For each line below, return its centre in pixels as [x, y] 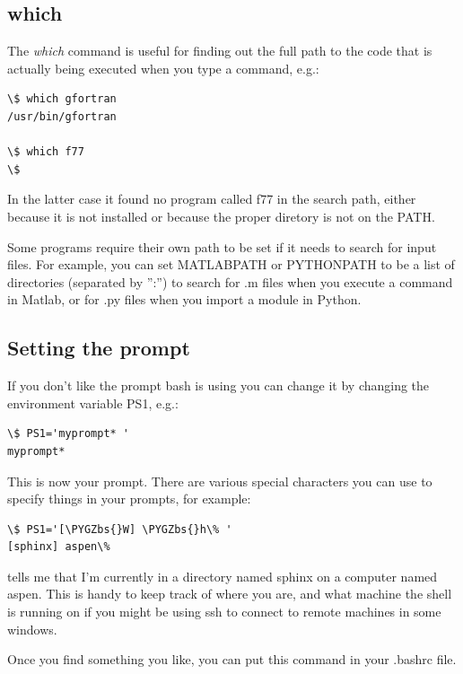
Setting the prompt [99, 348]
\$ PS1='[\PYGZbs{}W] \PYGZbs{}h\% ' [120, 529]
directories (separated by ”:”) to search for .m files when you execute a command [230, 281]
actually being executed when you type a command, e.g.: [163, 68]
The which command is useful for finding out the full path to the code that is [220, 51]
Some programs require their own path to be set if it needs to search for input [222, 246]
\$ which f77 [46, 152]
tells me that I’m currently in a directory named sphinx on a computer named [223, 576]
